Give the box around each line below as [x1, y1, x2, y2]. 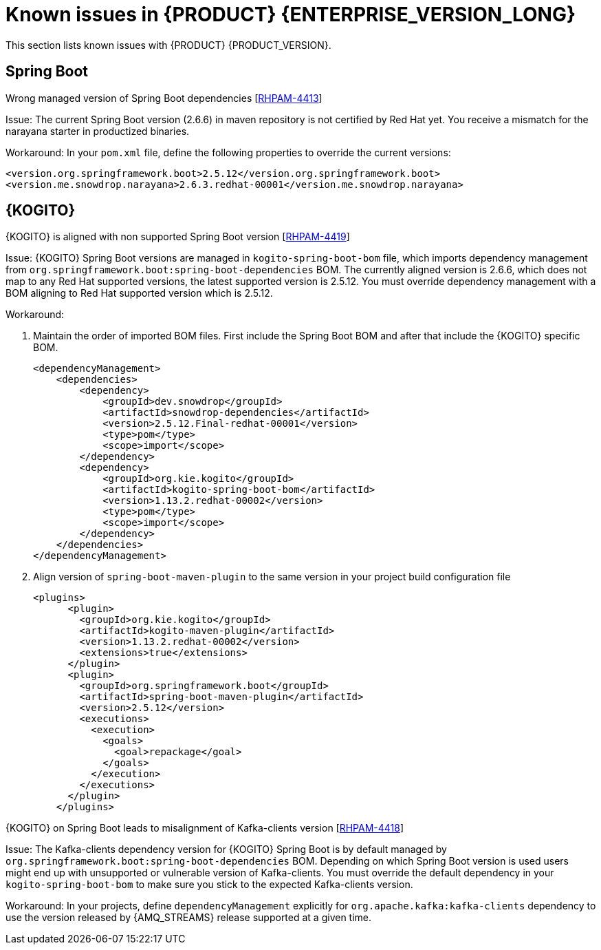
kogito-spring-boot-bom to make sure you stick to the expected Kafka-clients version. [6, 878, 413, 891]
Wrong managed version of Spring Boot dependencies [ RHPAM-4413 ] [6, 92, 323, 104]
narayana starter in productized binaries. [6, 125, 190, 137]
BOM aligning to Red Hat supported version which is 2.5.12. [6, 287, 273, 299]
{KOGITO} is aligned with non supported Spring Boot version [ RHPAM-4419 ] [6, 231, 350, 243]
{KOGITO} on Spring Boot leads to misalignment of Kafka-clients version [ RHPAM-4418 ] [6, 822, 404, 834]
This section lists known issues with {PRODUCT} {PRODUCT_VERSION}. [6, 39, 331, 51]
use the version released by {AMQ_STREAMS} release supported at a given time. [6, 911, 372, 924]
